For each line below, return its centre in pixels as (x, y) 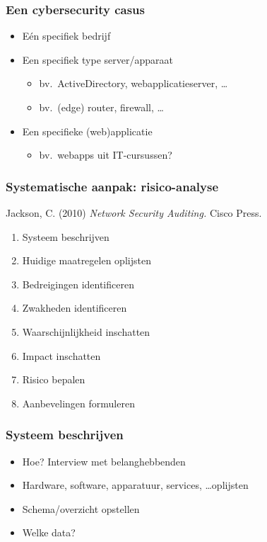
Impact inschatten (61, 355)
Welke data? (49, 532)
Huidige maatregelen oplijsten (87, 260)
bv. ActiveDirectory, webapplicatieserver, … (133, 83)
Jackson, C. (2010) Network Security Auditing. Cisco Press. (134, 213)
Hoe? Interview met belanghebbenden (104, 461)
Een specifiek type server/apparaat (97, 59)
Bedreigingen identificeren (78, 284)
